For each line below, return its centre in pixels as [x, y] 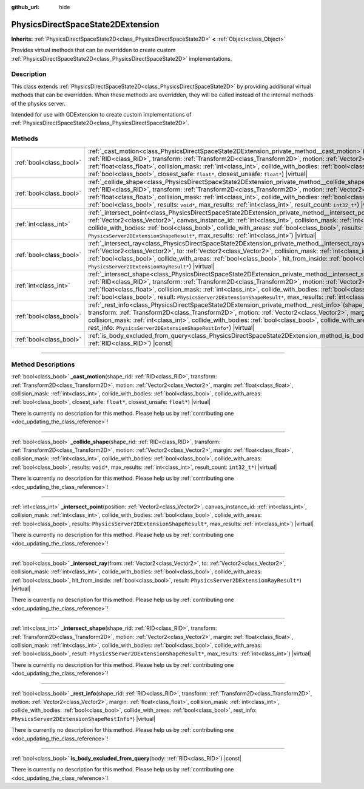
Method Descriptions [43, 364]
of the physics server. [39, 103]
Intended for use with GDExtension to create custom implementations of [101, 114]
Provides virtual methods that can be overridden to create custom [93, 50]
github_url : [25, 7]
